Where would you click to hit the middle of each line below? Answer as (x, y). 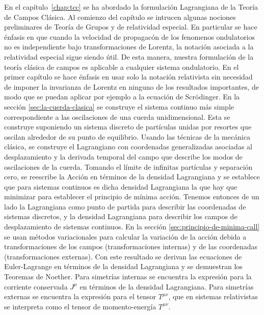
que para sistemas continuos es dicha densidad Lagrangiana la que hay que (121, 186)
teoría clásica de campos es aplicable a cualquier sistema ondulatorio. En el (122, 67)
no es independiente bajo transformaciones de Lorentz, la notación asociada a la (129, 47)
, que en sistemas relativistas (213, 296)
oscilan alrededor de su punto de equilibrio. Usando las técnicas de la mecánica (127, 136)
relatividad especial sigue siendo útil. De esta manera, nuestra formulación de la (129, 56)
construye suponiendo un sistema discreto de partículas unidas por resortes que (128, 127)
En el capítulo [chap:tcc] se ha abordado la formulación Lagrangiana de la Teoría (131, 7)
